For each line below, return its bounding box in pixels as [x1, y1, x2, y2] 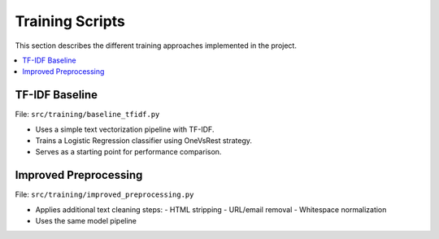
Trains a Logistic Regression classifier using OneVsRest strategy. [35, 136, 252, 146]
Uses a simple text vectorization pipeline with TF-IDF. [35, 124, 215, 134]
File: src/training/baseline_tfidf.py [15, 110, 160, 119]
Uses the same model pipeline [35, 216, 137, 226]
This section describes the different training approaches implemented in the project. [15, 41, 297, 50]
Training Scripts [15, 12, 126, 30]
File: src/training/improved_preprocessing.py [15, 189, 194, 199]
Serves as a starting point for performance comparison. [35, 147, 222, 157]
